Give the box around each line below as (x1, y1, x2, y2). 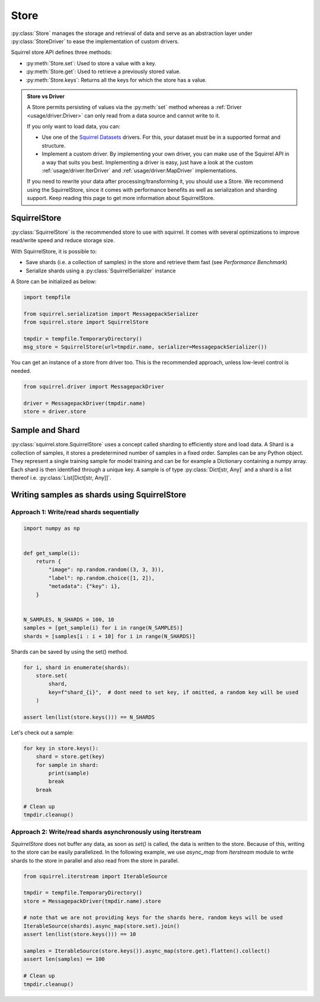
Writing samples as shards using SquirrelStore (11, 490, 187, 500)
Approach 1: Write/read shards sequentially (11, 508, 139, 516)
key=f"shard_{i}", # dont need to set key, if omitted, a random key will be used (48, 689, 299, 696)
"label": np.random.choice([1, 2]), (48, 575, 155, 581)
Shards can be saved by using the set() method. (11, 648, 129, 655)
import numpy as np (23, 525, 80, 531)
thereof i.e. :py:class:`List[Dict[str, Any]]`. (11, 474, 112, 481)
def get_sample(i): (23, 550, 80, 556)
